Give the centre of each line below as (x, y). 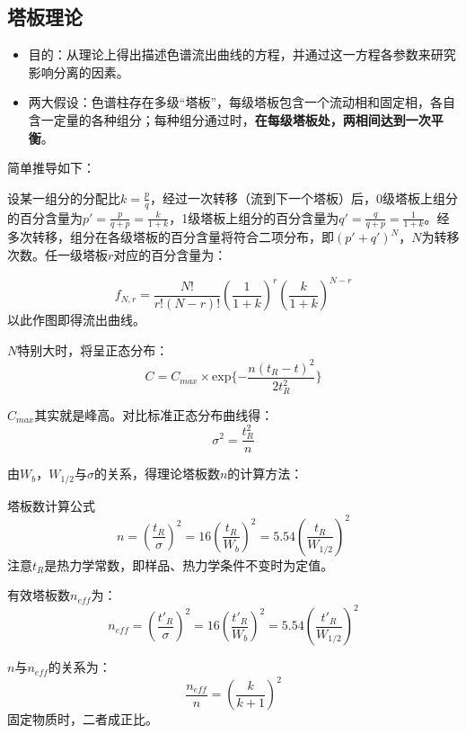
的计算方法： (265, 474)
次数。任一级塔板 (57, 255)
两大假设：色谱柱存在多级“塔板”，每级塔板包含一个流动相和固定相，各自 (242, 102)
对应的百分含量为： (170, 255)
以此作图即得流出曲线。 (76, 320)
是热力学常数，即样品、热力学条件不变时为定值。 (189, 564)
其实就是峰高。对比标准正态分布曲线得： (154, 414)
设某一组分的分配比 (64, 197)
